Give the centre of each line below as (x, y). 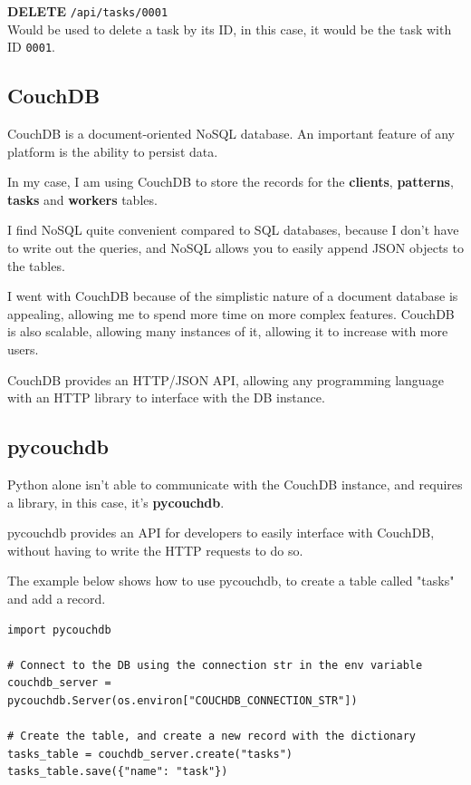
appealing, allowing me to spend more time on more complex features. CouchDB (231, 313)
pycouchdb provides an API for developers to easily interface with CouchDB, (221, 533)
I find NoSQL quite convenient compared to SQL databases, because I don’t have (233, 230)
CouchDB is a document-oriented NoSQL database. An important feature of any (231, 134)
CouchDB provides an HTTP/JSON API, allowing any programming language (226, 379)
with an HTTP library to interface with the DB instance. (166, 397)
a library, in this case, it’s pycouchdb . (116, 502)
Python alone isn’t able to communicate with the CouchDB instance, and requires (235, 485)
